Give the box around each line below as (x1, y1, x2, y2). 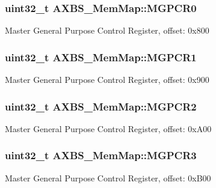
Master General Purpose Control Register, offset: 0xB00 (5, 171, 211, 184)
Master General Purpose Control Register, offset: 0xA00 (5, 122, 212, 135)
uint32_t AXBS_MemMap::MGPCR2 (5, 99, 197, 114)
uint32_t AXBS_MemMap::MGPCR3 (5, 148, 197, 163)
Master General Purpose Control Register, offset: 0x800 (5, 24, 209, 37)
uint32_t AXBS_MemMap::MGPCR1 (5, 49, 197, 64)
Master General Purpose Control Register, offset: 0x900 (5, 73, 209, 86)
